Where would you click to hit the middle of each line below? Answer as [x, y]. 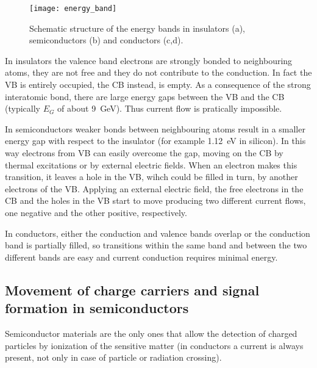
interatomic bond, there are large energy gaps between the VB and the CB [145, 96]
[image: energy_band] [73, 9]
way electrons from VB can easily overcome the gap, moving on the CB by [144, 153]
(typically [23, 108]
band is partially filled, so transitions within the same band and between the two [156, 245]
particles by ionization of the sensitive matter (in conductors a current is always [154, 345]
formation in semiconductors [97, 308]
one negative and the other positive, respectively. [96, 212]
